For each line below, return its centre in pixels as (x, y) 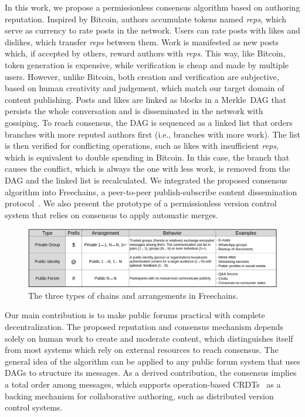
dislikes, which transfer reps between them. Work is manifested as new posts (142, 41)
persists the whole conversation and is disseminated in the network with (134, 111)
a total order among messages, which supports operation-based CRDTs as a (143, 384)
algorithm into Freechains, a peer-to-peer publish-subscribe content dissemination (151, 191)
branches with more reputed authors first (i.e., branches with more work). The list (152, 134)
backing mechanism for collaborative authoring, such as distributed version (139, 396)
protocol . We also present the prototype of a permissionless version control (141, 203)
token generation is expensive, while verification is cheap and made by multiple (147, 64)
